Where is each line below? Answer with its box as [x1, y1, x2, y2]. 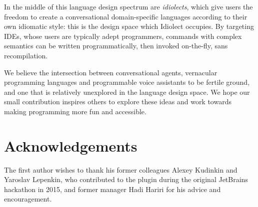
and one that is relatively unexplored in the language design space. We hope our [4, 86, 250, 97]
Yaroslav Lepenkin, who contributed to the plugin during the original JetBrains [4, 174, 248, 185]
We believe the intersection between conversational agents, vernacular [4, 67, 217, 77]
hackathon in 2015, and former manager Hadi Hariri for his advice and [4, 184, 221, 194]
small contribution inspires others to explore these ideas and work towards [4, 96, 231, 107]
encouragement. [4, 194, 52, 204]
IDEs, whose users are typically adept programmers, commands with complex [4, 30, 242, 41]
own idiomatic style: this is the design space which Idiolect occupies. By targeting [4, 21, 254, 31]
